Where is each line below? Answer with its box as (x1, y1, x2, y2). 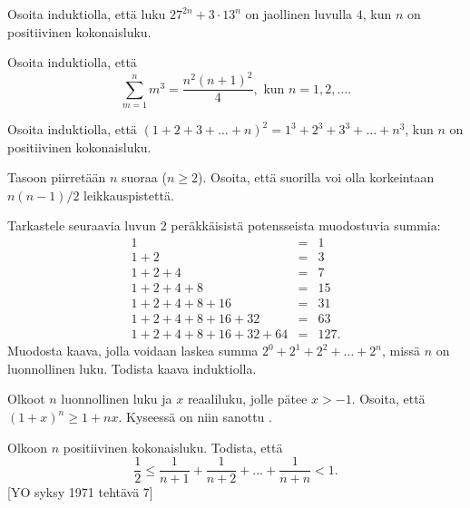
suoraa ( (122, 168, 167, 187)
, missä (381, 341, 421, 360)
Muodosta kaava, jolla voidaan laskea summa (7, 341, 259, 360)
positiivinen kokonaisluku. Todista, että (63, 437, 283, 456)
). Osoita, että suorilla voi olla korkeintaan (197, 168, 435, 187)
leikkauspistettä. (83, 185, 174, 204)
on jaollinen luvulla (245, 5, 353, 23)
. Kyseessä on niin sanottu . (118, 407, 272, 426)
